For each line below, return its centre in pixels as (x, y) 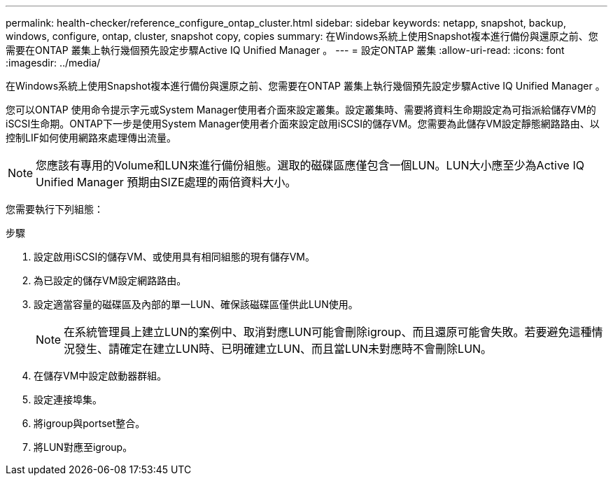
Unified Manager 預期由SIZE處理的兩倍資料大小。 (166, 182)
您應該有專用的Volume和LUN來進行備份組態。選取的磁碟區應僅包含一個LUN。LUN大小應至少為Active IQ (310, 165)
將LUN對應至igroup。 (83, 447)
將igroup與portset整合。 (90, 423)
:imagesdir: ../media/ (53, 63)
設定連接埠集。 (68, 399)
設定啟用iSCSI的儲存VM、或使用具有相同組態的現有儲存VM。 (174, 257)
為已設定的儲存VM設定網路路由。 (110, 280)
